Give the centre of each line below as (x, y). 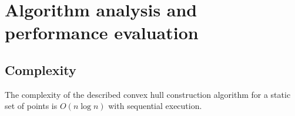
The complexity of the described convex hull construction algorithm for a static (148, 94)
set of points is (31, 106)
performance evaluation (102, 33)
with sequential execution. (155, 106)
